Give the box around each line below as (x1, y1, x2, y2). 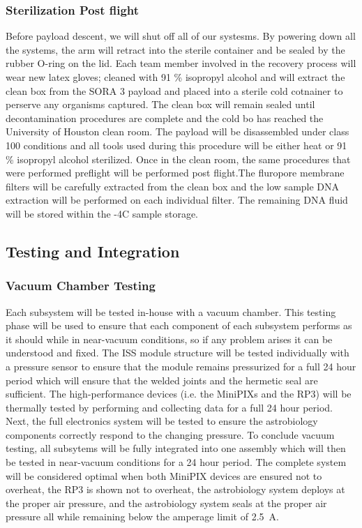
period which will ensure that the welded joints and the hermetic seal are (6, 372, 318, 387)
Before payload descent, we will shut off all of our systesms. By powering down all (6, 29, 356, 43)
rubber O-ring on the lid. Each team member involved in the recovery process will (6, 56, 356, 70)
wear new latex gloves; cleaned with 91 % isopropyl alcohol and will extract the (6, 70, 345, 84)
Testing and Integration (6, 240, 180, 262)
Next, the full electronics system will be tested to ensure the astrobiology (6, 414, 318, 428)
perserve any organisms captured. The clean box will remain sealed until (6, 97, 315, 112)
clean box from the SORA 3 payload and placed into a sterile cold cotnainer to (6, 83, 343, 98)
